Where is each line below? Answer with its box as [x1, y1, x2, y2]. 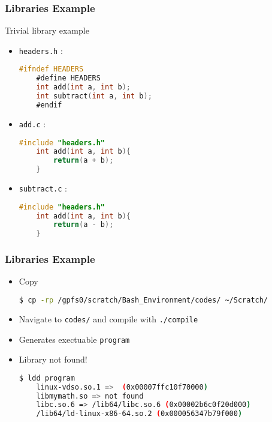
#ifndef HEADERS [19, 65, 84, 74]
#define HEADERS [36, 74, 101, 83]
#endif [36, 100, 62, 109]
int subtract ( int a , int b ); [36, 92, 152, 101]
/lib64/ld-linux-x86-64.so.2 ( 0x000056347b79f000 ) [36, 409, 243, 418]
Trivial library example [5, 24, 89, 37]
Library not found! [19, 353, 87, 366]
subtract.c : [19, 182, 67, 194]
